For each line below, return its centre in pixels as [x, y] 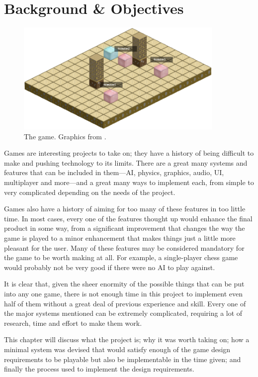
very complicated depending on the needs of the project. [90, 192]
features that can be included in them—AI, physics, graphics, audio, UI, [114, 172]
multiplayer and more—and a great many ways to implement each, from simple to [129, 182]
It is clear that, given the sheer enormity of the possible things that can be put [124, 284]
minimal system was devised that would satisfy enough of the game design [117, 349]
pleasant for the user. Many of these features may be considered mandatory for [124, 247]
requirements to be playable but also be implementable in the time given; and [123, 359]
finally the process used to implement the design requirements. [99, 369]
